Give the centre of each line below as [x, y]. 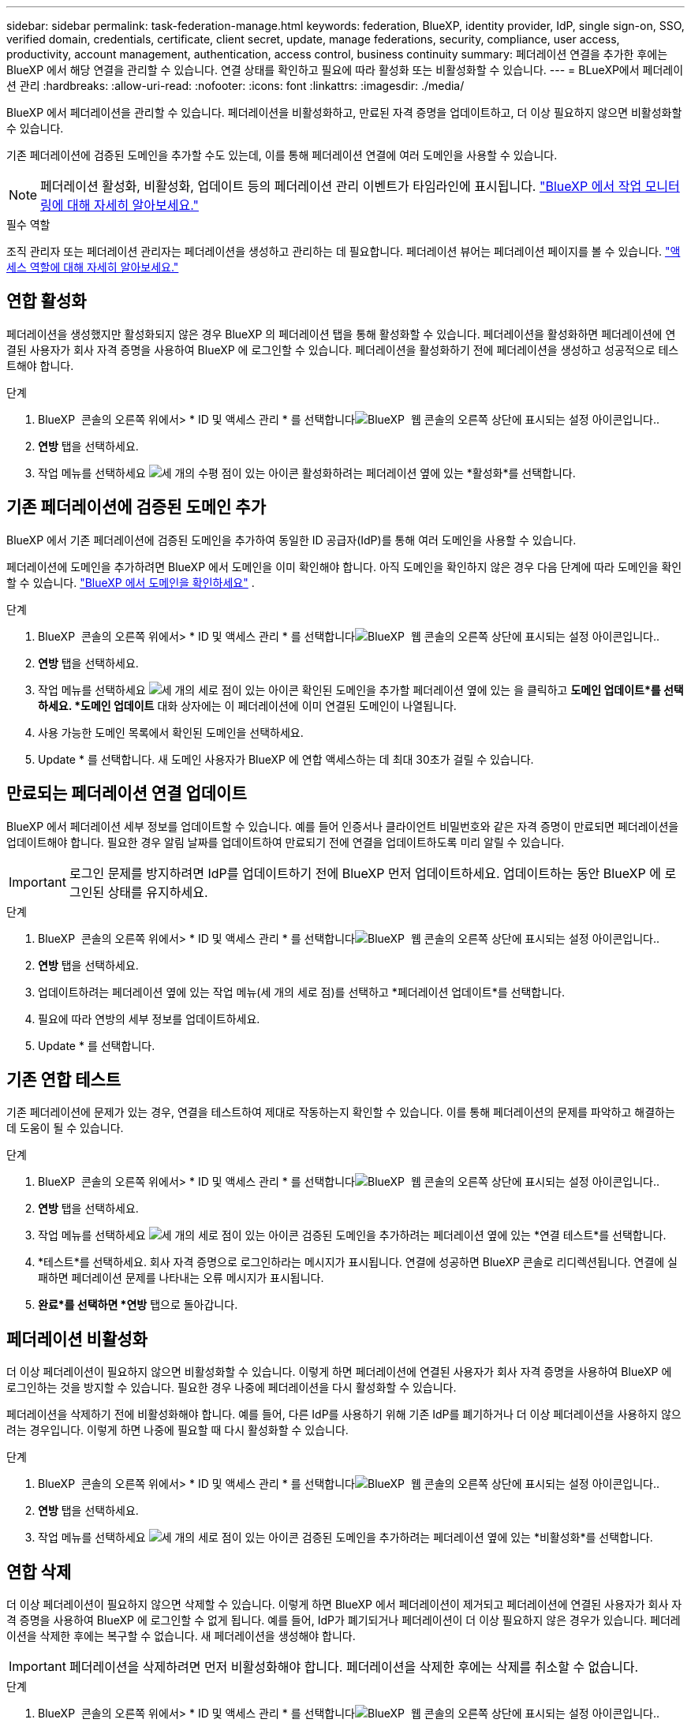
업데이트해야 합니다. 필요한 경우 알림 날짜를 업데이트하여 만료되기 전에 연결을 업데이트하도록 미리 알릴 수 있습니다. [286, 842]
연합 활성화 [47, 301]
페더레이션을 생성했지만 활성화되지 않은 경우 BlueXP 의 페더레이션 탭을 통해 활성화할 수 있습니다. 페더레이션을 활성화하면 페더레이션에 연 [341, 334]
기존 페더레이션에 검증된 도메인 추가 [136, 507]
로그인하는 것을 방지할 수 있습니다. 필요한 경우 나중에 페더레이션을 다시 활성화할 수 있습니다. [232, 1388]
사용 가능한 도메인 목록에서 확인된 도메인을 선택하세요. [171, 732]
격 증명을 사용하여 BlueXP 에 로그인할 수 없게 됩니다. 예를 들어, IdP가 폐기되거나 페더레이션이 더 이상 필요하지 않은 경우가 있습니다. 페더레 [344, 1620]
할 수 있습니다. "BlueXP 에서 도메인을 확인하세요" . [131, 582]
